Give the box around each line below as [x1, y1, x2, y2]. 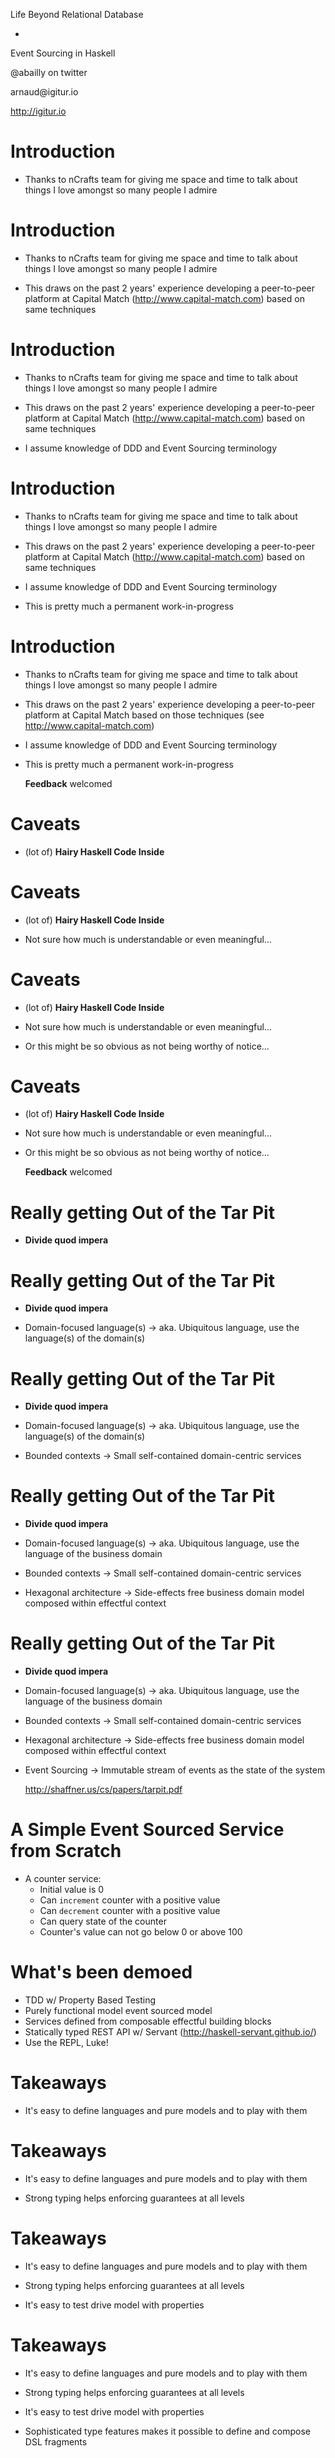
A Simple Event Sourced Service [10, 1819, 285, 1841]
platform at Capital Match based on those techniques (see [24, 709, 265, 721]
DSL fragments [24, 2435, 88, 2448]
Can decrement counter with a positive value [39, 1905, 221, 1917]
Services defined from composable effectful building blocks [24, 2015, 272, 2027]
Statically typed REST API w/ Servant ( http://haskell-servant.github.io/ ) [24, 2026, 317, 2038]
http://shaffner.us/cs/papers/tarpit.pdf [24, 1784, 183, 1796]
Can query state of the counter [39, 1915, 167, 1928]
